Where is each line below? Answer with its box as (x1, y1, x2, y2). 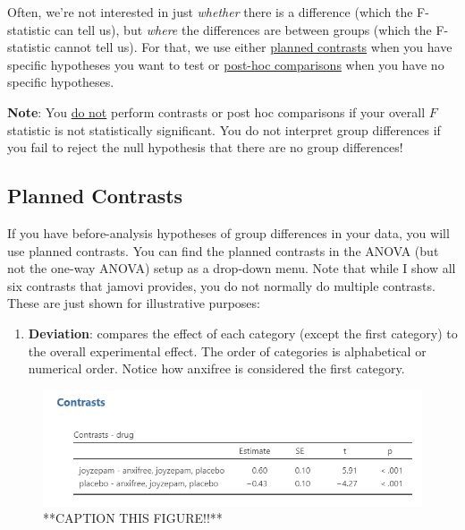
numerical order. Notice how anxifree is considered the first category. (28, 359, 405, 378)
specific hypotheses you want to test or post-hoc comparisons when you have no (7, 55, 444, 73)
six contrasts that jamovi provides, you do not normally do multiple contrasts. (7, 276, 435, 295)
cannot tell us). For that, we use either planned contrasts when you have (55, 38, 452, 56)
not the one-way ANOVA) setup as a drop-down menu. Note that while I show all (7, 259, 456, 278)
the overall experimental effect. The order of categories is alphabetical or (28, 341, 427, 360)
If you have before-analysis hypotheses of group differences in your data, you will (7, 223, 450, 242)
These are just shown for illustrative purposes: (7, 294, 260, 312)
